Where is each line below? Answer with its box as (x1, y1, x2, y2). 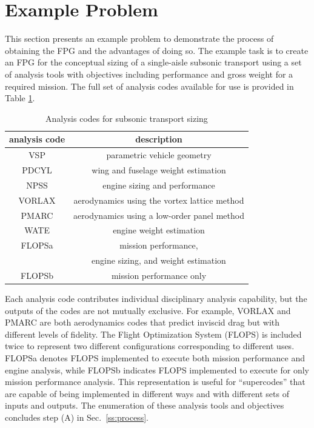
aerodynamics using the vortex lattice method (73, 193, 244, 206)
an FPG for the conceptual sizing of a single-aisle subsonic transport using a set (5, 56, 302, 69)
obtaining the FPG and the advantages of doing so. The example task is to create (5, 44, 309, 56)
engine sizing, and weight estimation (92, 254, 226, 267)
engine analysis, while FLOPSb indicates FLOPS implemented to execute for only (5, 363, 309, 376)
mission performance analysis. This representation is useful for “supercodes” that (5, 375, 306, 388)
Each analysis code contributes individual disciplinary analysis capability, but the (5, 292, 307, 304)
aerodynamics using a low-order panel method (73, 209, 244, 221)
